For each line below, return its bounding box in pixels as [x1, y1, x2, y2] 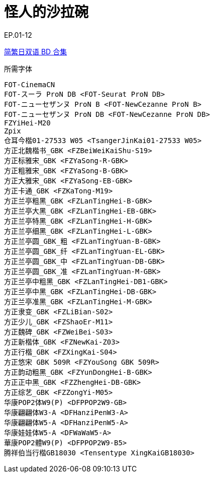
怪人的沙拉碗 [4, 4, 89, 21]
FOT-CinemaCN [4, 80, 55, 89]
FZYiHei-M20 [4, 118, 51, 127]
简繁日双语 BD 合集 [4, 47, 67, 56]
